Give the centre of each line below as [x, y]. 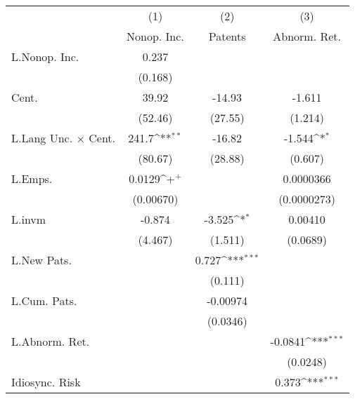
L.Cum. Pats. [44, 300]
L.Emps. [32, 178]
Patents [227, 36]
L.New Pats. [41, 260]
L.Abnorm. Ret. [51, 341]
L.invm [29, 219]
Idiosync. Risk [46, 382]
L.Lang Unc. [42, 138]
